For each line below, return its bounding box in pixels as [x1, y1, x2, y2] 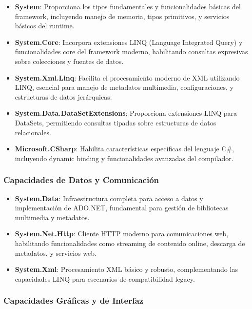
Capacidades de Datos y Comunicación [3, 174, 159, 186]
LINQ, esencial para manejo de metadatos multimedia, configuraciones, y [15, 82, 233, 92]
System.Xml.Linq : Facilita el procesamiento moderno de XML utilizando [15, 72, 240, 82]
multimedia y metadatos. [15, 212, 90, 222]
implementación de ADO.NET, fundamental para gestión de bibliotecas [15, 203, 229, 213]
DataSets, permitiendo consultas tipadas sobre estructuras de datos [15, 117, 216, 127]
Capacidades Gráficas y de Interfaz [3, 294, 144, 307]
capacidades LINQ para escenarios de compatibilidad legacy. [15, 273, 195, 284]
